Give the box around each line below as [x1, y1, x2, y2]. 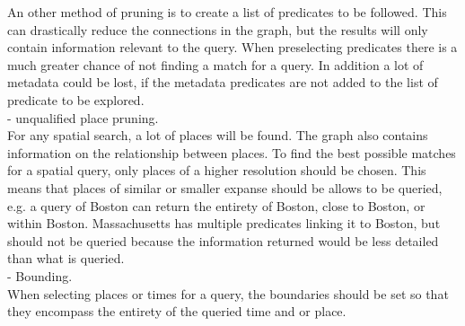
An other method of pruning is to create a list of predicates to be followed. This [7, 3, 447, 21]
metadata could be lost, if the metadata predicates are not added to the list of [7, 73, 438, 92]
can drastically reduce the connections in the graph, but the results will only [7, 20, 428, 39]
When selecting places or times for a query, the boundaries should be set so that [7, 284, 449, 303]
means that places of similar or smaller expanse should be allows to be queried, [7, 178, 443, 197]
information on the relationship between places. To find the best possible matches [7, 143, 456, 162]
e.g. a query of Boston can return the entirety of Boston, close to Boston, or [7, 196, 426, 215]
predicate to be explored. [7, 90, 145, 109]
